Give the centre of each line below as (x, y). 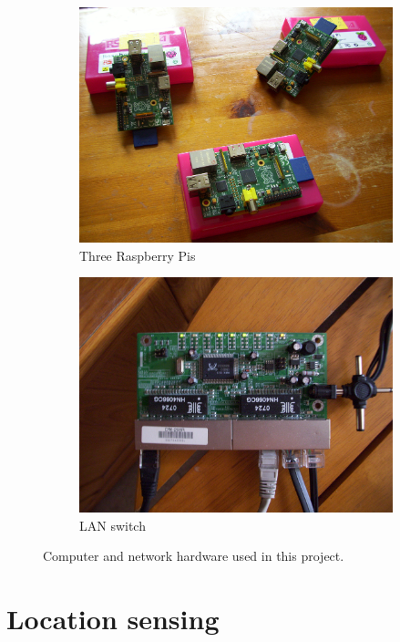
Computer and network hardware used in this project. (194, 556)
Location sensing (113, 618)
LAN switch (113, 525)
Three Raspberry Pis (138, 255)
